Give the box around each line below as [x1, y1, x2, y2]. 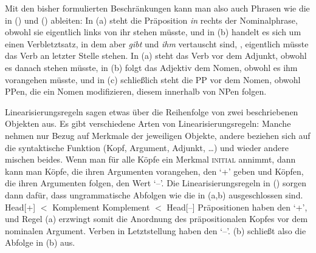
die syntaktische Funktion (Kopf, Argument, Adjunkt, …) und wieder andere [5, 141, 289, 153]
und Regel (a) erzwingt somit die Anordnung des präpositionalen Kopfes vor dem [5, 212, 308, 225]
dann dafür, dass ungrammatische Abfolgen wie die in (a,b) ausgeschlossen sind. [5, 188, 303, 201]
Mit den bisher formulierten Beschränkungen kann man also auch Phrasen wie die [5, 2, 310, 14]
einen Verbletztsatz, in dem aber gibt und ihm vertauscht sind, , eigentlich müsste [5, 37, 309, 50]
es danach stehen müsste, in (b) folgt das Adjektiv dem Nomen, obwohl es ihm [5, 61, 298, 73]
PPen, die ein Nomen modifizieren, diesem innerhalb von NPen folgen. [5, 85, 267, 98]
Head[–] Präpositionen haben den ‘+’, [167, 200, 307, 213]
